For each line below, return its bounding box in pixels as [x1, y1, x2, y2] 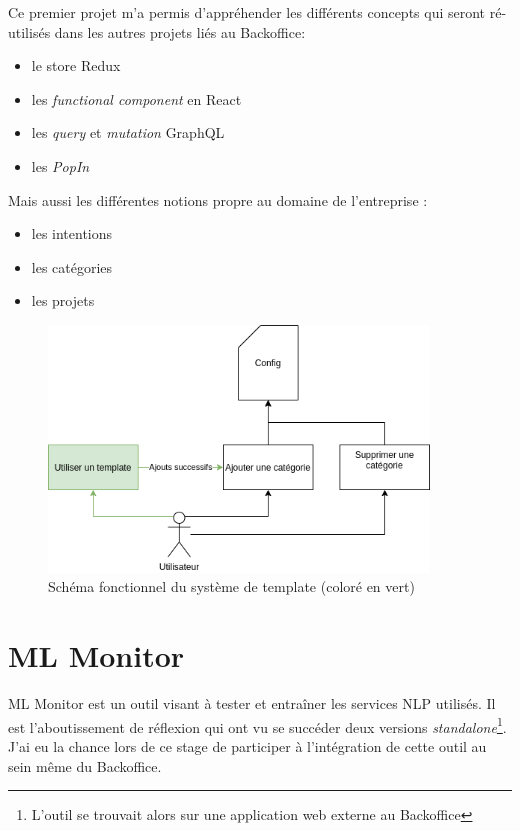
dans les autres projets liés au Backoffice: [54, 21, 306, 42]
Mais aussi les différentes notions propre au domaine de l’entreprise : [8, 189, 428, 210]
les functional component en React [31, 88, 242, 109]
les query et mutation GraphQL [31, 122, 225, 143]
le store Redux [31, 55, 121, 76]
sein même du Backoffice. [8, 755, 162, 776]
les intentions [31, 223, 113, 244]
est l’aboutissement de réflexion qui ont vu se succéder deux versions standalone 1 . [8, 713, 507, 737]
